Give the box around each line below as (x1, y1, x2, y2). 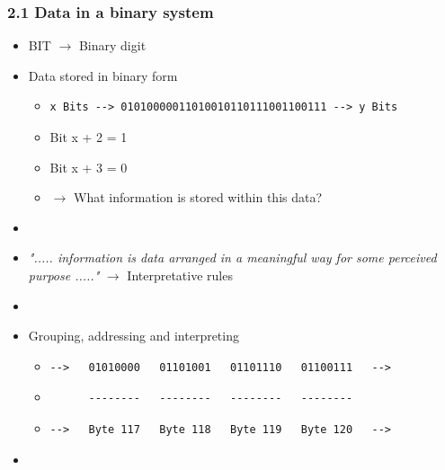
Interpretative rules (127, 265, 233, 284)
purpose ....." (28, 265, 100, 284)
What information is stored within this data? (73, 188, 323, 207)
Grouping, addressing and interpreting (28, 326, 239, 345)
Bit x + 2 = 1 (49, 128, 128, 146)
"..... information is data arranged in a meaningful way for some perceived (28, 248, 437, 267)
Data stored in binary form (28, 66, 178, 84)
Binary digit (78, 36, 147, 55)
